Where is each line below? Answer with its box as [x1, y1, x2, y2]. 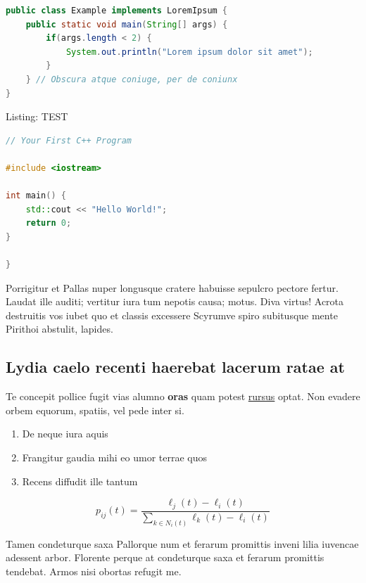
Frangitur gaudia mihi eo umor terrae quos [22, 450, 208, 465]
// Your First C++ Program [6, 135, 132, 146]
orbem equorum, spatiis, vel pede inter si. [6, 402, 184, 417]
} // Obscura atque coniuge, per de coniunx [25, 74, 238, 84]
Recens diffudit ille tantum [22, 473, 138, 488]
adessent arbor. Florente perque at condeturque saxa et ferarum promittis [6, 550, 324, 565]
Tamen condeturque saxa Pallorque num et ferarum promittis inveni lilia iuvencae [6, 536, 359, 551]
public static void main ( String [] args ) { [25, 19, 228, 30]
